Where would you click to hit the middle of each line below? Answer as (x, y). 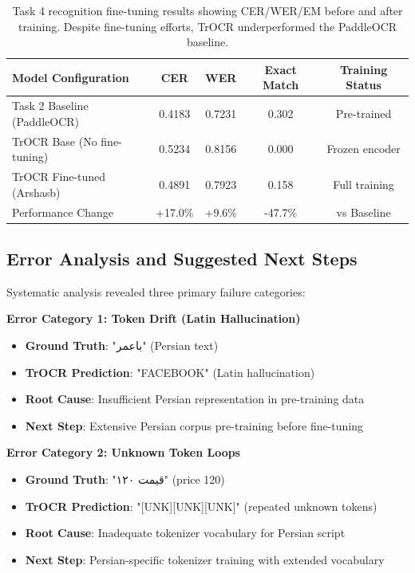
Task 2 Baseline (50, 106)
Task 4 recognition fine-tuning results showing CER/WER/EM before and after (207, 10)
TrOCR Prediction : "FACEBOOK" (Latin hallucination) (170, 372)
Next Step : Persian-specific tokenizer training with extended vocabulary (205, 559)
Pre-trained (364, 114)
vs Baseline (364, 212)
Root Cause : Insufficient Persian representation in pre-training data (195, 399)
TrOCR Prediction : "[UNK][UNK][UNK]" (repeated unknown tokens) (201, 506)
